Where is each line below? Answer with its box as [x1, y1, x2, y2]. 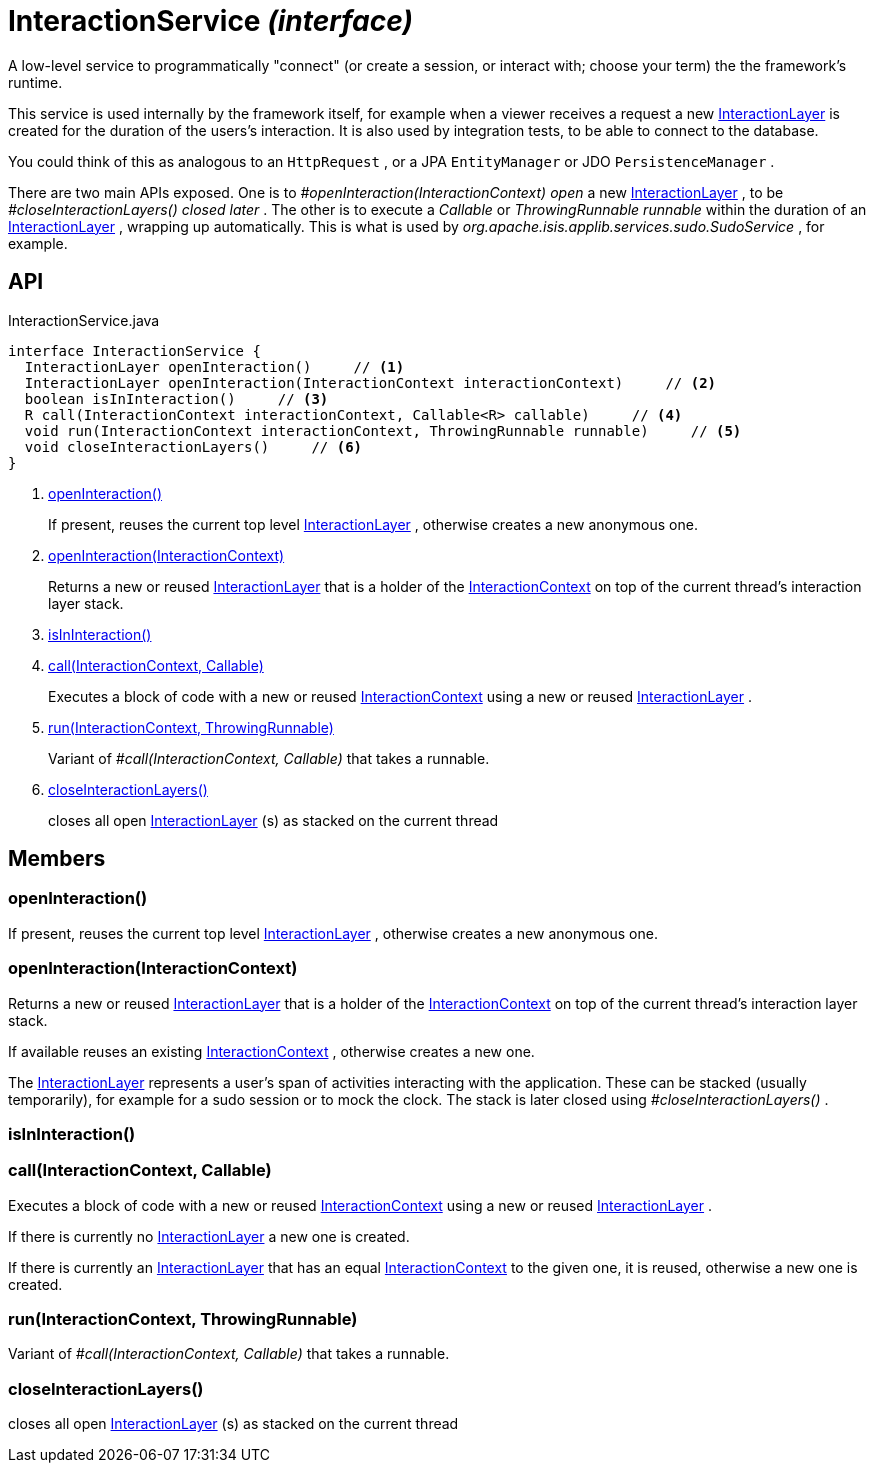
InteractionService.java [8, 311, 160, 329]
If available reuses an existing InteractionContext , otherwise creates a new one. [8, 1042, 535, 1060]
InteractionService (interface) [8, 4, 413, 38]
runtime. [8, 73, 63, 91]
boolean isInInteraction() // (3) [24, 390, 329, 407]
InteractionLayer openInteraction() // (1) [24, 358, 405, 375]
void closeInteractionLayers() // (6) [24, 438, 363, 455]
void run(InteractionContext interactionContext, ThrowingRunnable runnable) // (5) [24, 422, 742, 439]
